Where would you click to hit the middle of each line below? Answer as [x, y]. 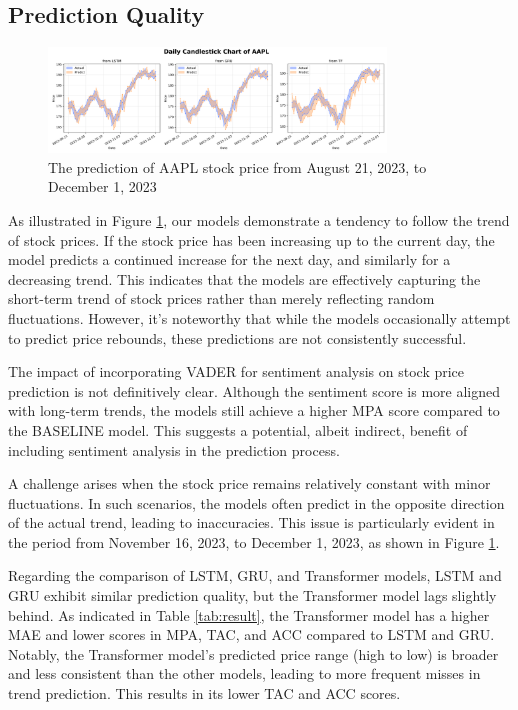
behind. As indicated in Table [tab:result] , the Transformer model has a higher [249, 614]
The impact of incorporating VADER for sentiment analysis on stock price [236, 371]
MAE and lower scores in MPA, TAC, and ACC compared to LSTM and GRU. [251, 634]
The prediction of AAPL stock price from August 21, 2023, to [237, 166]
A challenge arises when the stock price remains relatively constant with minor [249, 483]
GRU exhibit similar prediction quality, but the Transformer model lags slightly [252, 595]
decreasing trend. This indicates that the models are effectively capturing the [244, 278]
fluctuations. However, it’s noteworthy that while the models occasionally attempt [259, 317]
